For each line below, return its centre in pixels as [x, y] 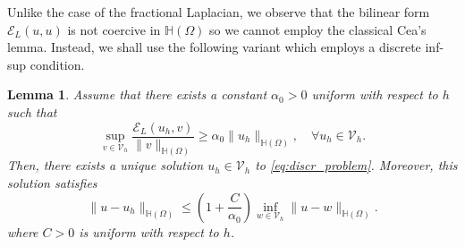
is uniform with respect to [149, 231]
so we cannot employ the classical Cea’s [318, 29]
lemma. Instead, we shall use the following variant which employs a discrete [214, 47]
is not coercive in [114, 29]
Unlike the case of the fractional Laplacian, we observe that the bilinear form [219, 12]
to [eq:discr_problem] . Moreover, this [356, 165]
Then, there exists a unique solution [106, 165]
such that [32, 111]
